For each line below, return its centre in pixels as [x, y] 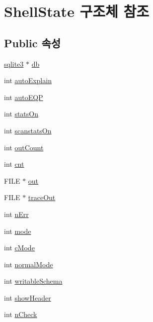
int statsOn [21, 114]
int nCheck [21, 314]
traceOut [42, 197]
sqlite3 [14, 63]
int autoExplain [28, 80]
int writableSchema [33, 281]
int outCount [24, 147]
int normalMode [29, 264]
